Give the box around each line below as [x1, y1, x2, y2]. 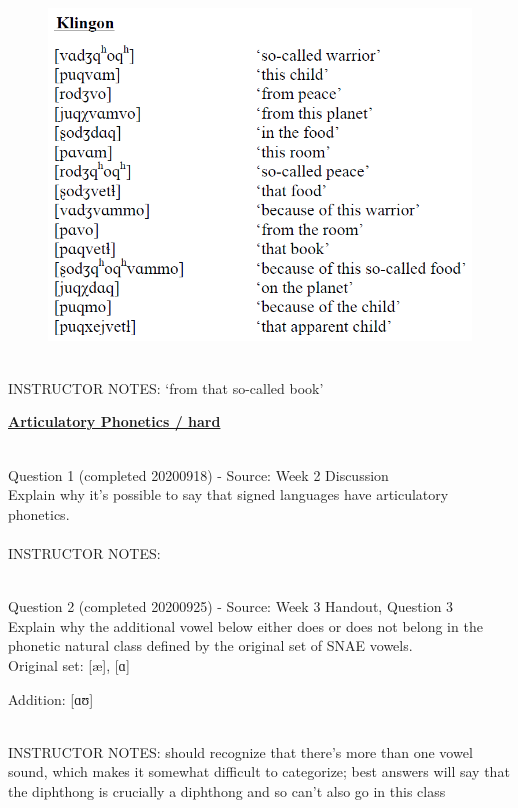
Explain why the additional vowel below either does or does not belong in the [8, 615, 483, 636]
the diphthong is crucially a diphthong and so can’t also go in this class [8, 780, 446, 801]
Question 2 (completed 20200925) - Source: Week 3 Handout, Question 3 [8, 596, 454, 617]
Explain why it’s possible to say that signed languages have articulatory [8, 484, 449, 505]
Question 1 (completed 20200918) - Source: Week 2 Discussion [8, 464, 389, 485]
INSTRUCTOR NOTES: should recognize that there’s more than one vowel [8, 741, 473, 762]
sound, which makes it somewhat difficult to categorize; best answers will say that [8, 761, 510, 782]
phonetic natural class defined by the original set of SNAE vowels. [8, 635, 413, 656]
